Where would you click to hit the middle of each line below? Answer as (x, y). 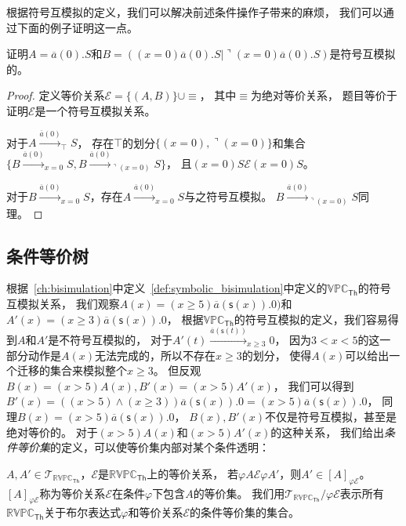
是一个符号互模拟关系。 (95, 110)
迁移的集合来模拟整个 (72, 370)
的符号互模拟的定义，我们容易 (311, 319)
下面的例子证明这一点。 (77, 27)
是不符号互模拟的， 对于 (111, 339)
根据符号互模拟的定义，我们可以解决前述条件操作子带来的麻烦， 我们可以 (195, 12)
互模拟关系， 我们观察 (63, 303)
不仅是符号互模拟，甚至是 (331, 416)
